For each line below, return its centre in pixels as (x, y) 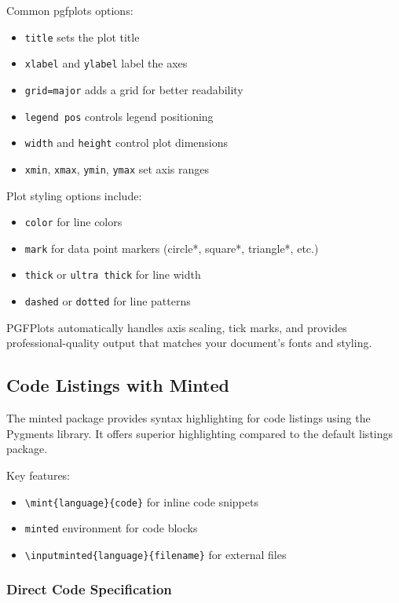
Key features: (38, 475)
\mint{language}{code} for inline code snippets (141, 501)
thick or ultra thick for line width (113, 274)
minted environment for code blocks (111, 528)
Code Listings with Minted (118, 385)
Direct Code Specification (89, 589)
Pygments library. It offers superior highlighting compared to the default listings (200, 433)
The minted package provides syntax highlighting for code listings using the (189, 418)
